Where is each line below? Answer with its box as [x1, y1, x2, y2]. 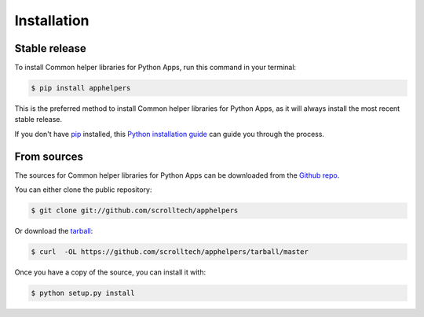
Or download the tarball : [14, 227, 93, 236]
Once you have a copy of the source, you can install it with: [14, 267, 207, 277]
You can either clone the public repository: [14, 185, 152, 194]
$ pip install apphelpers [31, 83, 131, 93]
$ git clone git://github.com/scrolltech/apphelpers [31, 206, 239, 216]
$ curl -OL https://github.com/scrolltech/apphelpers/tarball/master [31, 248, 309, 256]
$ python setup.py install [31, 289, 135, 298]
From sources [14, 149, 84, 163]
